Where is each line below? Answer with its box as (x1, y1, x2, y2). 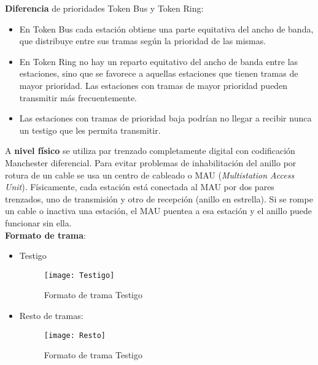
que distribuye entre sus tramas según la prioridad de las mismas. (19, 34, 266, 47)
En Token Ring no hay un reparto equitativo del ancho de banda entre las (19, 55, 298, 67)
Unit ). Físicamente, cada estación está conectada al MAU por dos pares (5, 180, 274, 193)
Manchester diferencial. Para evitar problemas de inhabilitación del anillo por (5, 156, 297, 169)
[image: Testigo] (44, 271, 115, 280)
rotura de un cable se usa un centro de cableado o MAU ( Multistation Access (5, 168, 295, 181)
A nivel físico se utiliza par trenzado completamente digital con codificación (5, 144, 295, 157)
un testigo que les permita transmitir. (19, 123, 161, 136)
